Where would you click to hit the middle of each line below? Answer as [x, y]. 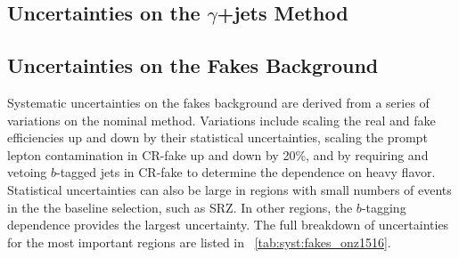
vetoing [27, 172]
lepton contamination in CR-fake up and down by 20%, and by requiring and [218, 154]
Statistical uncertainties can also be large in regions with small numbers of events [229, 189]
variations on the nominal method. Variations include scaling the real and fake [221, 120]
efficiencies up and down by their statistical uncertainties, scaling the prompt [217, 137]
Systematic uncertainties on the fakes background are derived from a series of [218, 102]
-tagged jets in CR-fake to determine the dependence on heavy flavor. [246, 172]
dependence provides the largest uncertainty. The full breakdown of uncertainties [228, 225]
